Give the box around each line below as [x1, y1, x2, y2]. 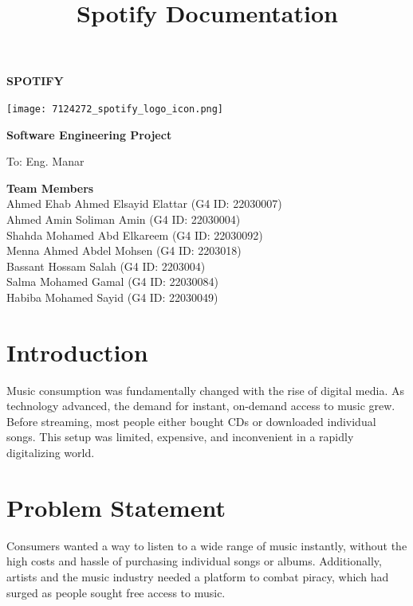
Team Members [6, 179, 94, 196]
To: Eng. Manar [6, 153, 85, 170]
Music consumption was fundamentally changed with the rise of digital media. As [6, 381, 404, 398]
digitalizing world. [6, 444, 95, 461]
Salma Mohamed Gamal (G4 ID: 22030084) [6, 273, 218, 290]
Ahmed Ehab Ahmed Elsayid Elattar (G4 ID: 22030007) [6, 195, 282, 212]
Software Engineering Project [6, 126, 172, 143]
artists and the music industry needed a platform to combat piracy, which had [6, 568, 389, 584]
